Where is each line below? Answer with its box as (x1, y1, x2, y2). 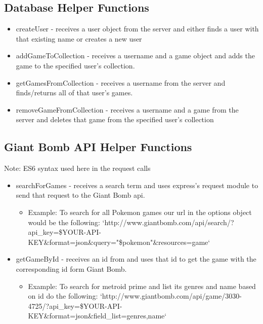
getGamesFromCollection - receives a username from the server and (16, 77, 226, 88)
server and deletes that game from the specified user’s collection (16, 114, 214, 125)
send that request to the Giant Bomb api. (16, 190, 145, 200)
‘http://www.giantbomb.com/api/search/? (102, 217, 234, 227)
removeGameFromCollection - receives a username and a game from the (16, 104, 239, 115)
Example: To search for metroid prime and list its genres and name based (28, 280, 256, 291)
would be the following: (28, 217, 100, 227)
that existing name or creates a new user (16, 33, 142, 44)
